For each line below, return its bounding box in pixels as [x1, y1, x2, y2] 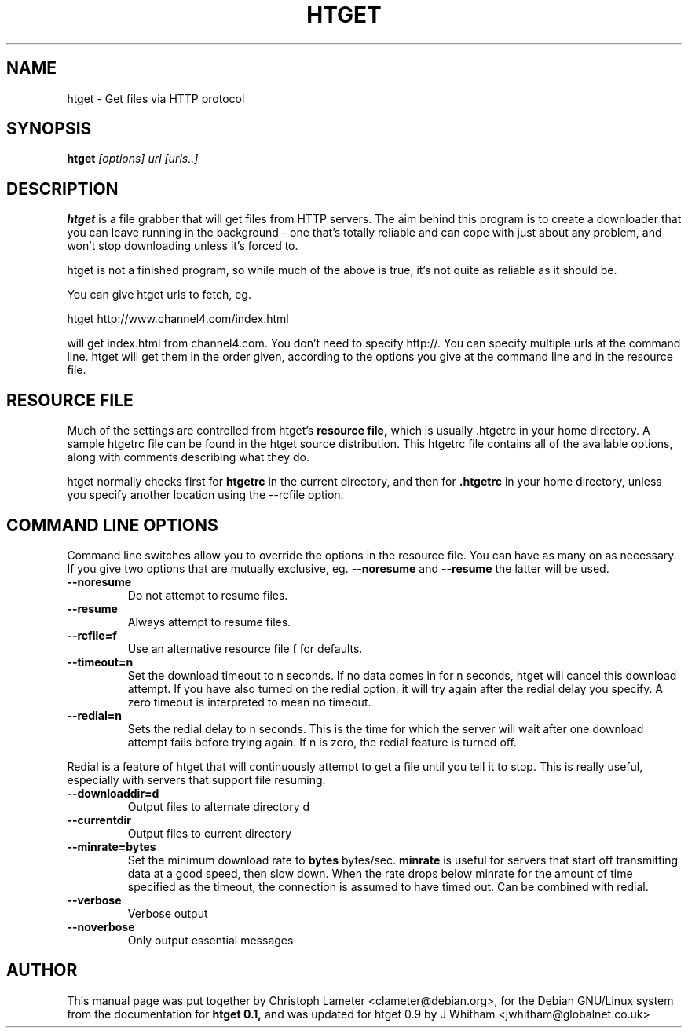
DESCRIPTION [6, 178, 119, 199]
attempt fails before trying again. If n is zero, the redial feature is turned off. [127, 735, 517, 749]
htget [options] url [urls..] [67, 152, 199, 166]
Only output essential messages [127, 933, 294, 947]
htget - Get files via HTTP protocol [67, 91, 245, 105]
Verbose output [127, 906, 208, 920]
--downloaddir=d [67, 786, 159, 800]
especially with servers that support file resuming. [67, 772, 326, 786]
